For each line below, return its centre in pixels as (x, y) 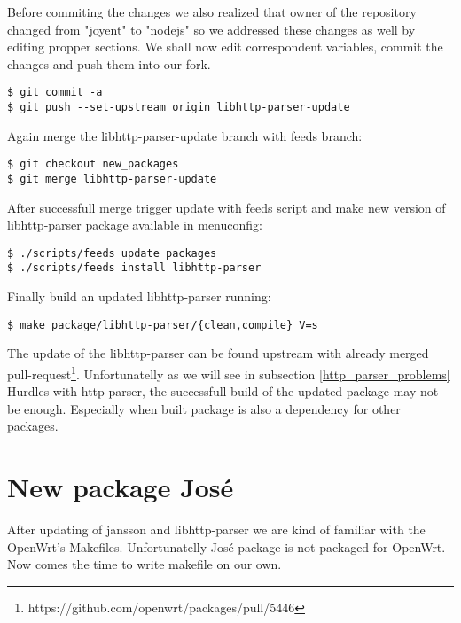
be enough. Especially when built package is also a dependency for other (204, 408)
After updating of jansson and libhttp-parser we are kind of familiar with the (216, 530)
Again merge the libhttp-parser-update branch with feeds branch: (185, 135)
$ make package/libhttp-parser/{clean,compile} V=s (163, 325)
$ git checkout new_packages (93, 164)
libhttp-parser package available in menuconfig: (135, 225)
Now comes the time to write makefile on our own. (145, 564)
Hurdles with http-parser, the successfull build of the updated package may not (223, 391)
